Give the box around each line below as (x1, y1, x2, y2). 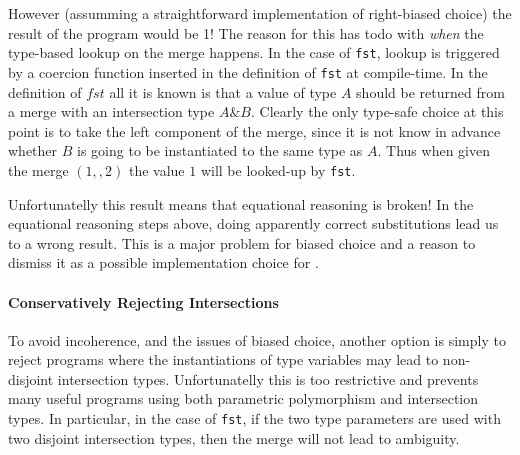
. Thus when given (377, 140, 490, 161)
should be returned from (356, 81, 505, 102)
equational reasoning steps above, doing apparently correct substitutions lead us (8, 213, 499, 234)
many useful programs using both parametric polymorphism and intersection (8, 388, 479, 409)
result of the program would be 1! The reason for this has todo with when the (8, 22, 484, 43)
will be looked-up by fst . (200, 159, 356, 180)
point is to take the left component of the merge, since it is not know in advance (8, 120, 501, 141)
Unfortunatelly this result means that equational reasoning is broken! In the (8, 193, 474, 214)
